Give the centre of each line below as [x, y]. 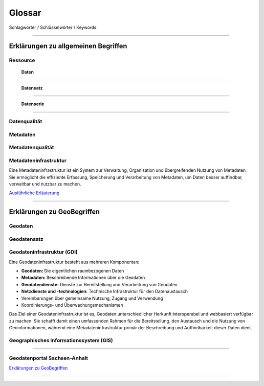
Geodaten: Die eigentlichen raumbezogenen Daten [73, 271]
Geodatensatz [26, 239]
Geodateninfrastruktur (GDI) [43, 252]
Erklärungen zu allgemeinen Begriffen [68, 46]
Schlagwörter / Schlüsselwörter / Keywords [53, 27]
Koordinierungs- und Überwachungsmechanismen [72, 305]
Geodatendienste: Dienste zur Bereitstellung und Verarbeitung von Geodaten [99, 284]
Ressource [22, 60]
